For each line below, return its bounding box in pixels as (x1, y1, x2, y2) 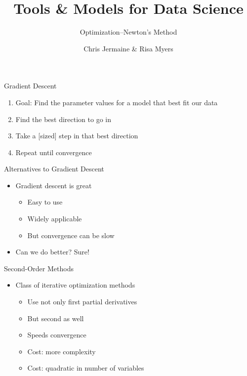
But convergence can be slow (27, 230, 115, 240)
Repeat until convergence (15, 147, 92, 157)
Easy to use (27, 197, 63, 207)
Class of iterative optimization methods (15, 280, 135, 290)
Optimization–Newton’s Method (80, 27, 177, 37)
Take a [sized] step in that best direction (15, 130, 138, 141)
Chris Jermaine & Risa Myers (83, 43, 173, 53)
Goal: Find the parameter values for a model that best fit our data (15, 97, 218, 107)
